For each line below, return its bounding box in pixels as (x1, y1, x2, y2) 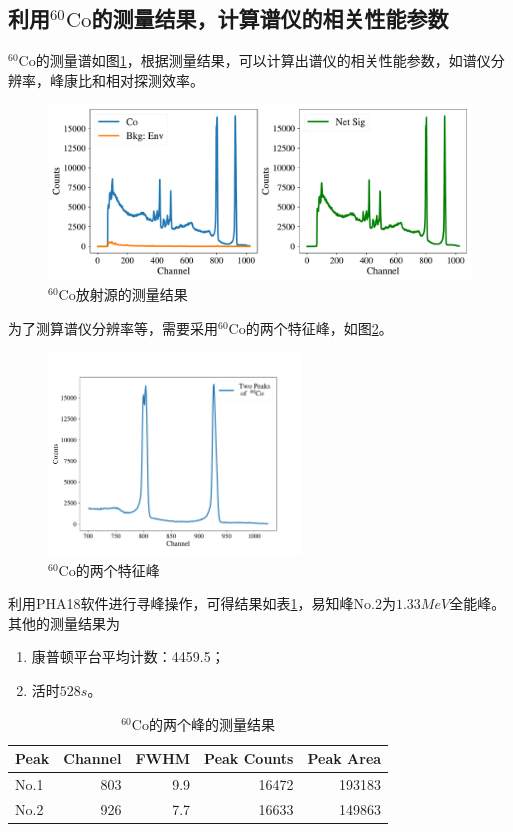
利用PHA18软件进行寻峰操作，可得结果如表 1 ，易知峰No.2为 (8, 593, 396, 614)
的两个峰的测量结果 (148, 713, 275, 734)
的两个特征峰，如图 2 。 (245, 317, 393, 338)
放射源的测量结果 (75, 284, 188, 305)
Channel (63, 748, 122, 769)
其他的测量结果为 (8, 612, 120, 633)
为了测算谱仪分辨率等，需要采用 (8, 317, 218, 338)
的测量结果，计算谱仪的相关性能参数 (91, 3, 449, 34)
